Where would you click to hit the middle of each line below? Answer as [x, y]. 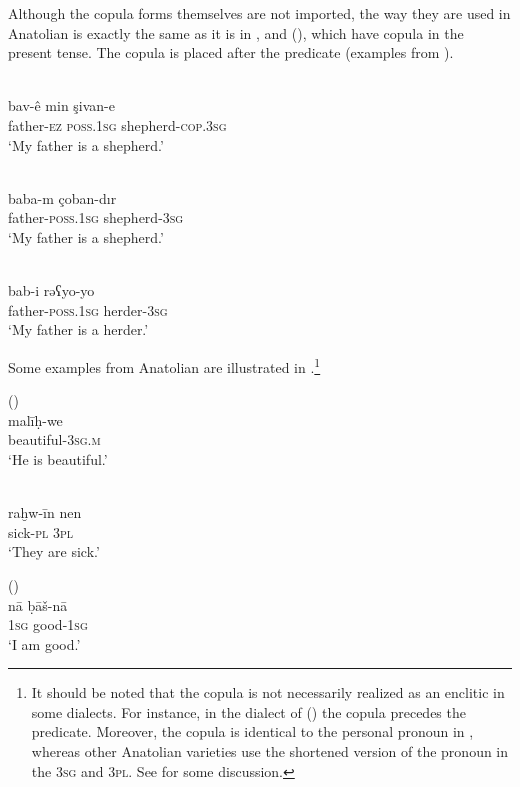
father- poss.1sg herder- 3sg [88, 309]
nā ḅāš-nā [38, 604]
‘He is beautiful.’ [58, 458]
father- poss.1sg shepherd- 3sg [96, 217]
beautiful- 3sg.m [54, 439]
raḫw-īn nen [45, 512]
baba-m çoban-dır [62, 197]
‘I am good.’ [44, 643]
